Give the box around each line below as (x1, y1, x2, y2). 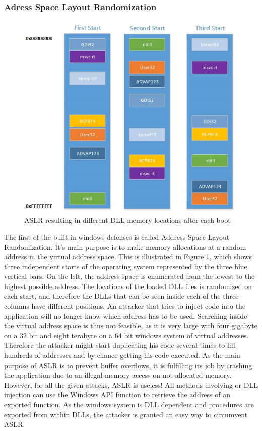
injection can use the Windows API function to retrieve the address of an (4, 389, 231, 400)
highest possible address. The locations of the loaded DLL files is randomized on (4, 280, 252, 291)
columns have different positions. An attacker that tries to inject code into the (4, 301, 246, 311)
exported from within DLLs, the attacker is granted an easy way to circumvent (4, 409, 248, 419)
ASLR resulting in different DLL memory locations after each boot (24, 214, 231, 225)
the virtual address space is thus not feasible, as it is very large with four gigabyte (4, 320, 257, 331)
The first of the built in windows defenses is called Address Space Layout (4, 231, 230, 242)
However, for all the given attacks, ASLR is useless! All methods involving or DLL (4, 379, 258, 390)
